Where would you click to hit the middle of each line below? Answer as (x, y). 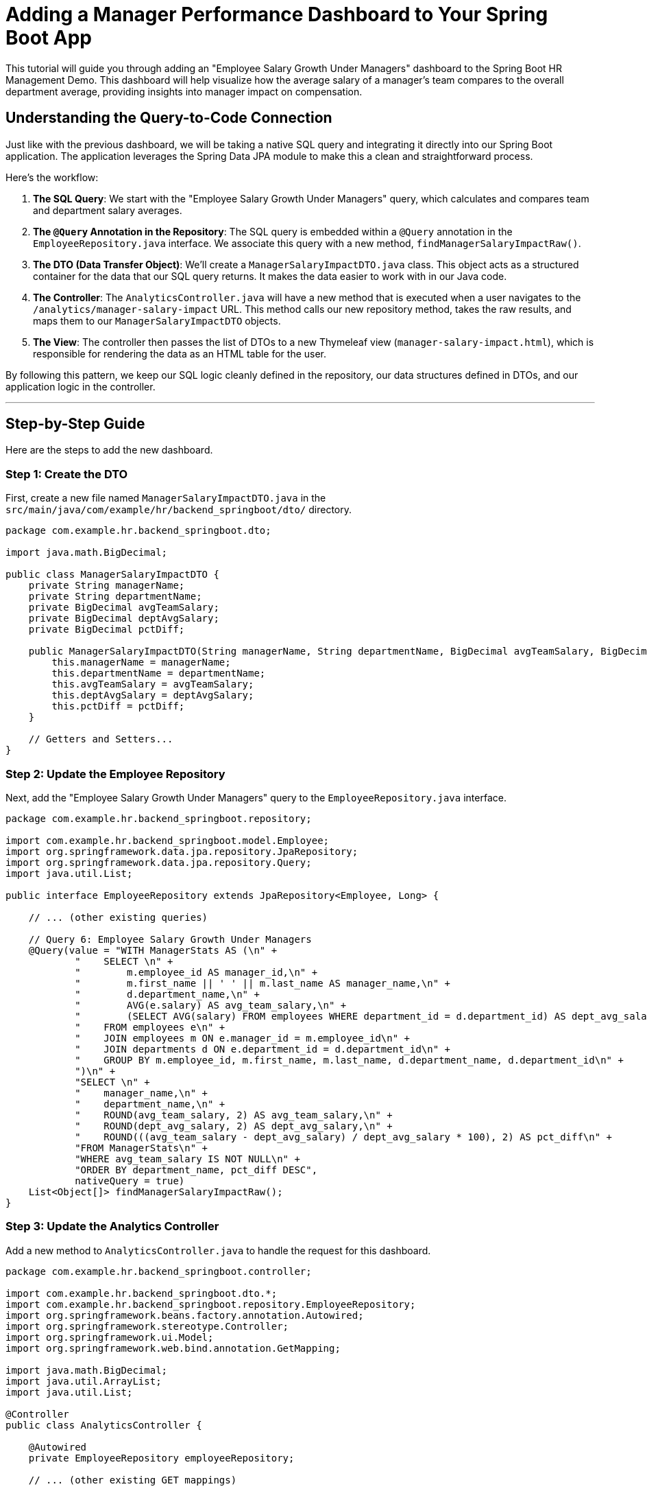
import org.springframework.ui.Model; (110, 1337)
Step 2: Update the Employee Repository (115, 774)
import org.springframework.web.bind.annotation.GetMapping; (173, 1348)
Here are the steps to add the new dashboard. (109, 450)
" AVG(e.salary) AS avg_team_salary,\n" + (211, 1005)
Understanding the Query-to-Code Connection (169, 118)
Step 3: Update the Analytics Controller (112, 1226)
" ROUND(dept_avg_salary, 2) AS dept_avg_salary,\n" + (234, 1126)
